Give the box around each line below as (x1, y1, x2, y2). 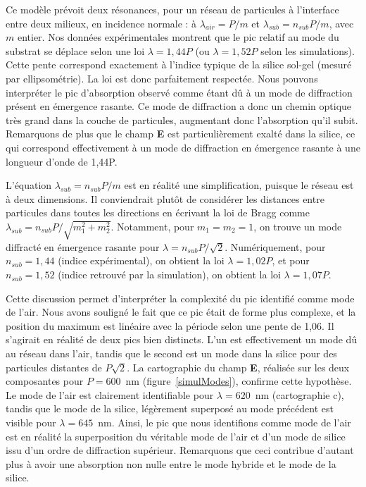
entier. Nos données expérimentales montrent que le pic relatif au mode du (17, 30, 339, 44)
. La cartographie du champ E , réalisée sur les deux (127, 359, 350, 374)
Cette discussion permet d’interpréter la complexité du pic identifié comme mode (6, 290, 355, 305)
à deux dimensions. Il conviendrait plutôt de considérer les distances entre (6, 191, 324, 206)
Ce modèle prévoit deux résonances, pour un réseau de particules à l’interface (6, 2, 339, 16)
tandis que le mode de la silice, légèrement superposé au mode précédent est (6, 401, 334, 416)
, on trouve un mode (253, 218, 342, 233)
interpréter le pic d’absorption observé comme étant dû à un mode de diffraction (6, 85, 353, 99)
